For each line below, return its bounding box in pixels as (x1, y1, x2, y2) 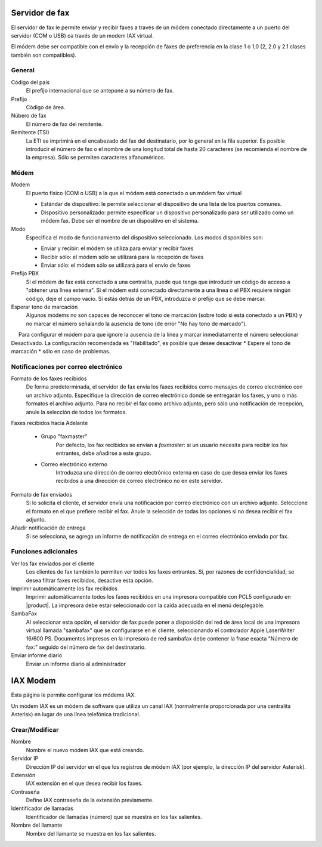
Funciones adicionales (11, 547, 78, 556)
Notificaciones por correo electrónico (11, 362, 122, 371)
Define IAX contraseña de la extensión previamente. (26, 797, 154, 804)
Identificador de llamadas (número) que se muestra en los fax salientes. (26, 813, 202, 820)
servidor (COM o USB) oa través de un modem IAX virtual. (11, 32, 154, 39)
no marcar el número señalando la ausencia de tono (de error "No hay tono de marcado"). (26, 320, 247, 327)
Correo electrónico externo (41, 460, 107, 468)
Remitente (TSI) (11, 129, 50, 136)
